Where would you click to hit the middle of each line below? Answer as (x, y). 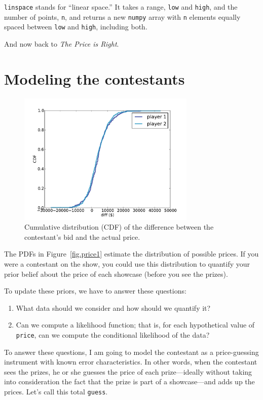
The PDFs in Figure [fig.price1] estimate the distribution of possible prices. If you (131, 254)
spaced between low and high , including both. (76, 27)
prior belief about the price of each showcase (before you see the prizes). (116, 274)
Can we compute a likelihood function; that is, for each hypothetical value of (135, 325)
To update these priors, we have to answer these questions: (95, 291)
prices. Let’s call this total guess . (56, 392)
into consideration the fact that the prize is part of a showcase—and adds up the (129, 381)
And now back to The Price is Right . (62, 43)
